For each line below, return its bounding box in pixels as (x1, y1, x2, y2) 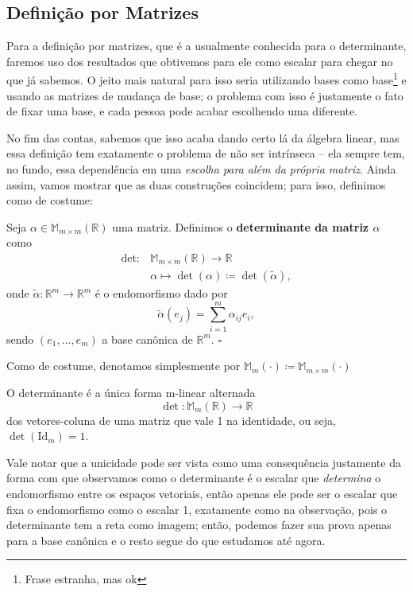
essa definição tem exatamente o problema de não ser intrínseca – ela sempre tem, (6, 145, 405, 162)
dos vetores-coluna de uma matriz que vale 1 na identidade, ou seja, (6, 411, 336, 428)
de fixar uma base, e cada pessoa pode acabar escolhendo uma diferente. (6, 103, 358, 119)
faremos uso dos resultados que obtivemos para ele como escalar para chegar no (6, 53, 393, 69)
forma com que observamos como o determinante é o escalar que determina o (6, 469, 381, 486)
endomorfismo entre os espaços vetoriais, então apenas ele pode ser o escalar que (6, 485, 398, 501)
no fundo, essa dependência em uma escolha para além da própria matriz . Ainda (6, 161, 396, 177)
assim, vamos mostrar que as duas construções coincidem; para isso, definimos (6, 176, 386, 193)
